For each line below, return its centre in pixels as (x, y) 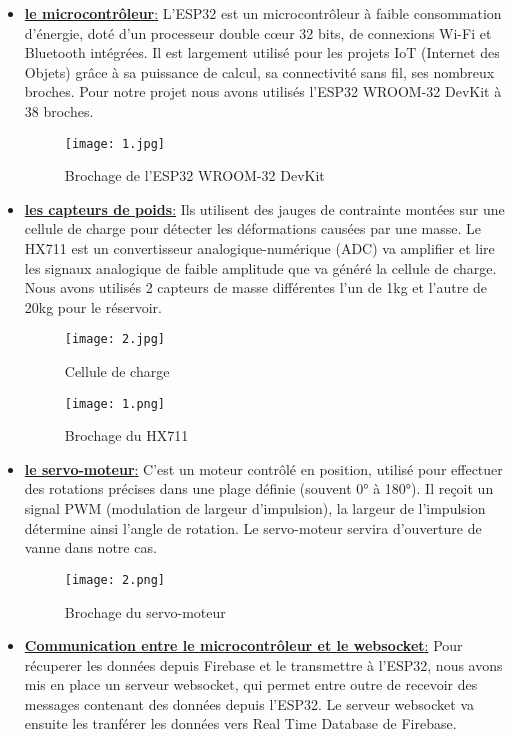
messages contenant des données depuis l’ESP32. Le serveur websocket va (249, 703)
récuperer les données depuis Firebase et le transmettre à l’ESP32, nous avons (263, 664)
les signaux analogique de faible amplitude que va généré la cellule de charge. (260, 267)
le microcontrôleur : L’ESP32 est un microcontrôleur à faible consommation (263, 13)
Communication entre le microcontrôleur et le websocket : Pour (243, 645)
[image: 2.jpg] (115, 339)
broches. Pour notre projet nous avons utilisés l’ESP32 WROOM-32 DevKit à (263, 91)
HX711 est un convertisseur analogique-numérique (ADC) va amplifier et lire (259, 248)
